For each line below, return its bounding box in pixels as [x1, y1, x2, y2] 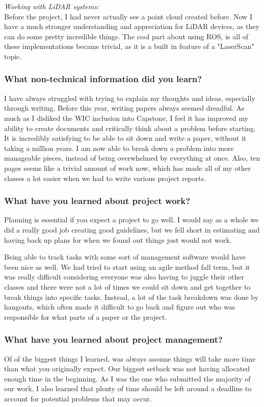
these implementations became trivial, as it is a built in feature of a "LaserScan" [4, 41, 254, 52]
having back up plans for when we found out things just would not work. [4, 234, 232, 245]
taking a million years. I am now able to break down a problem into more [4, 142, 234, 153]
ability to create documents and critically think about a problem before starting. [4, 122, 256, 133]
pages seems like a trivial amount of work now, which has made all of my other [4, 162, 251, 173]
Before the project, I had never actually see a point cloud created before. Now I [4, 11, 252, 21]
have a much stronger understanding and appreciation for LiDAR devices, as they [4, 21, 259, 32]
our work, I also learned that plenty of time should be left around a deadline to [4, 383, 252, 394]
